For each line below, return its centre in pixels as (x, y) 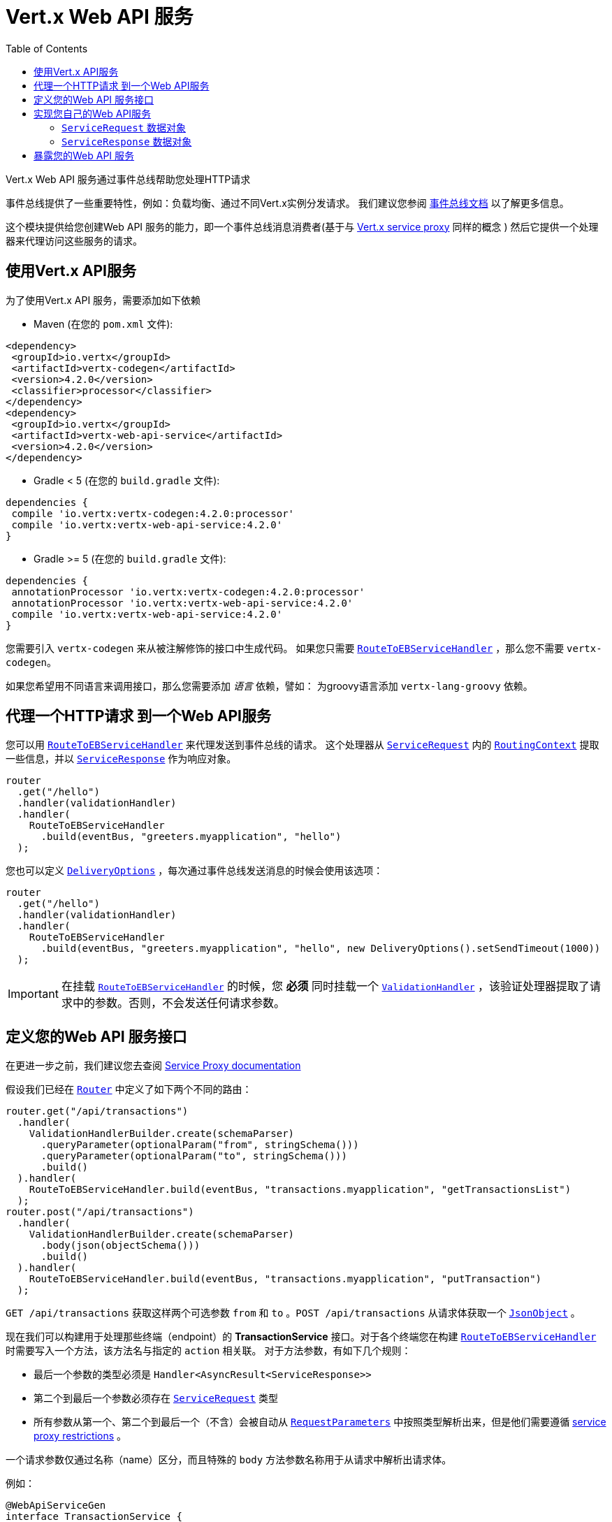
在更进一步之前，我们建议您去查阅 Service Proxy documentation (153, 1066)
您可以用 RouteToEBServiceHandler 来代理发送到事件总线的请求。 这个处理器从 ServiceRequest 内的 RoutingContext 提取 (303, 745)
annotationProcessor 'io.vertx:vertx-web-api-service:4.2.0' (182, 603)
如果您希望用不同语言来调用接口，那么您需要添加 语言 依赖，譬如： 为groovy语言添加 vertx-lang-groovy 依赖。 (269, 686)
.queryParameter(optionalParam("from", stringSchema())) (200, 1145)
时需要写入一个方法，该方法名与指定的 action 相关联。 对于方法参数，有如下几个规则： (209, 1351)
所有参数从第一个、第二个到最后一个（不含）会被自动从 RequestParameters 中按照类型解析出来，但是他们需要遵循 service (320, 1422)
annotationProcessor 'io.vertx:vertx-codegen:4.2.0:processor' (188, 592)
